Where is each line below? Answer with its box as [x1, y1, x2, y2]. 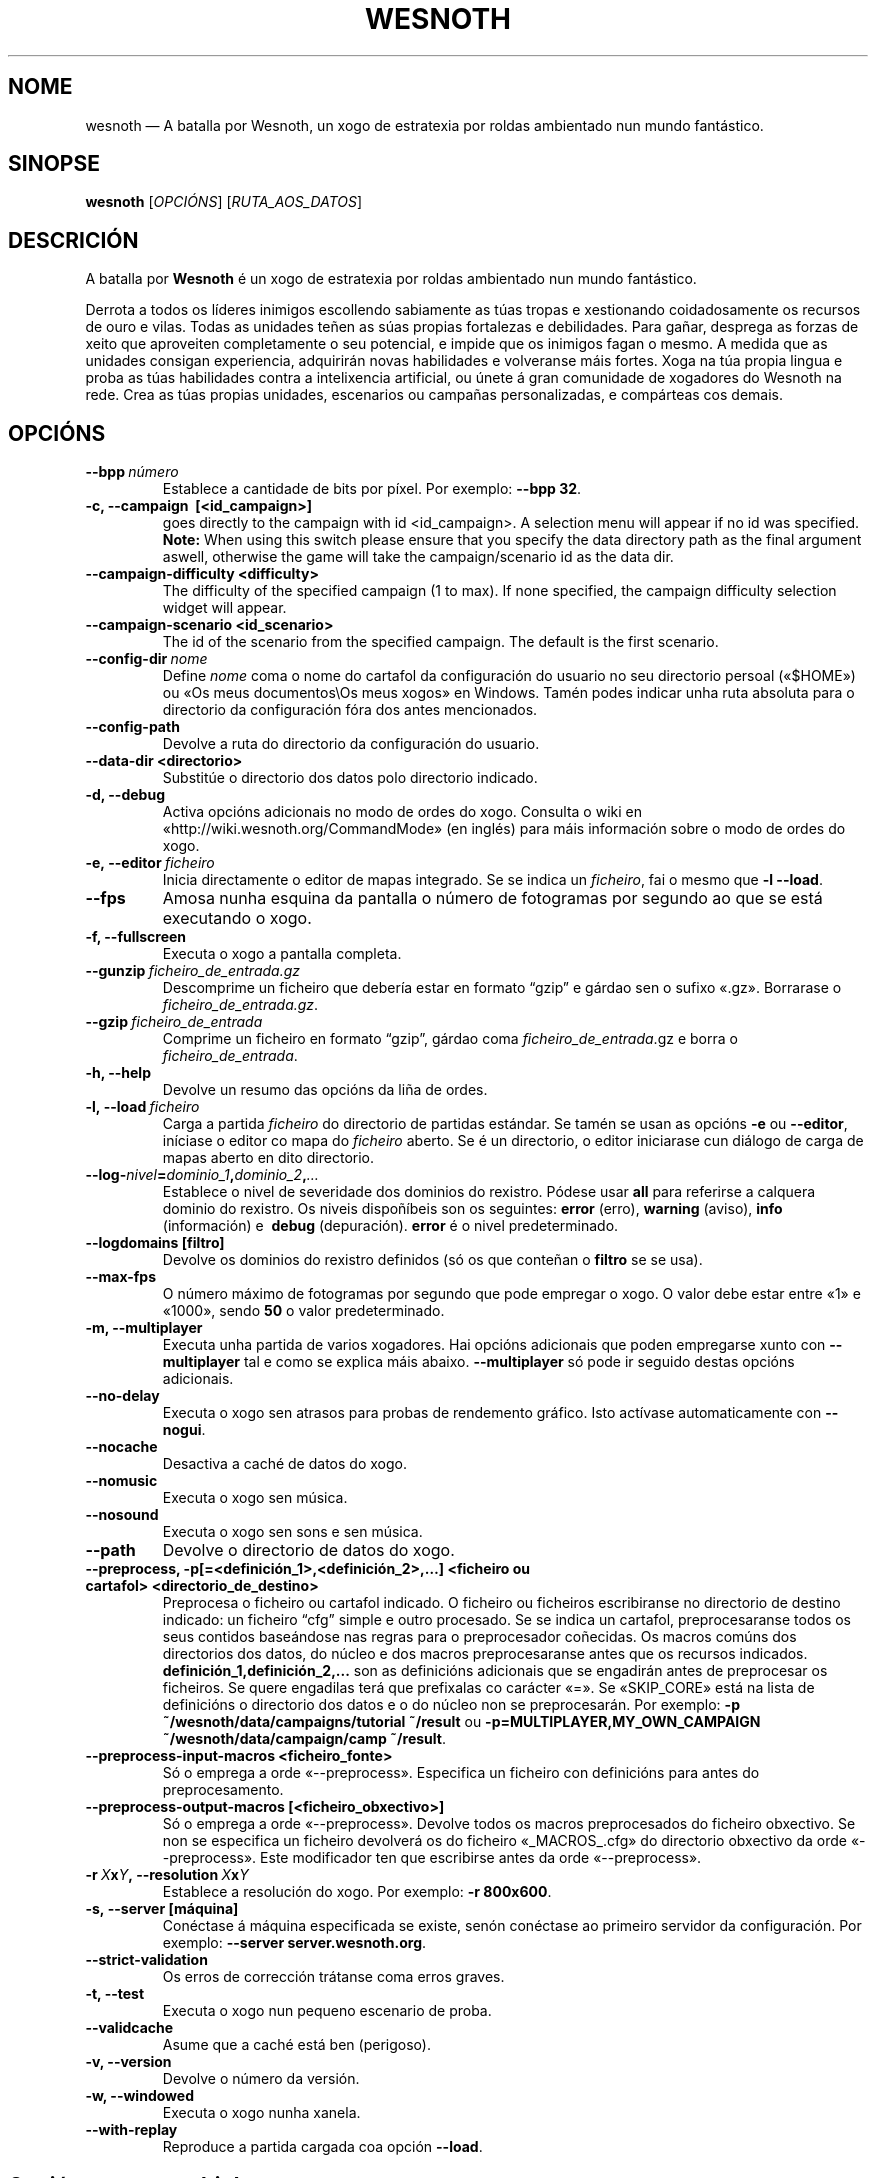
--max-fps [85, 1268, 156, 1286]
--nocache [85, 1438, 158, 1456]
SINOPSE [8, 151, 100, 177]
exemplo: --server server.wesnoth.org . [162, 1934, 427, 1952]
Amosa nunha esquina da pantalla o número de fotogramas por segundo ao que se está [162, 888, 823, 909]
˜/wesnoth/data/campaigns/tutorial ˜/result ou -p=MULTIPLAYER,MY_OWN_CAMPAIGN [162, 1713, 761, 1731]
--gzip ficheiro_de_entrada [85, 1013, 263, 1031]
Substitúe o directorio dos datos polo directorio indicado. [162, 769, 538, 787]
